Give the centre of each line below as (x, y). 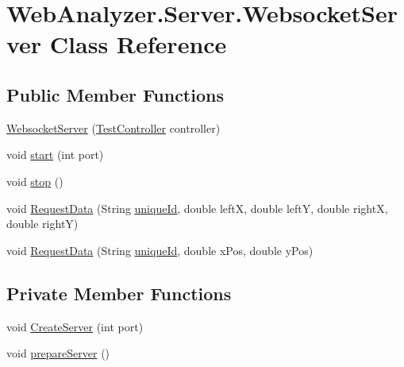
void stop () (35, 181)
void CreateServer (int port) (75, 326)
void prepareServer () (58, 353)
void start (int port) (55, 155)
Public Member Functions (115, 94)
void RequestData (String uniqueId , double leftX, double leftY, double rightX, (197, 208)
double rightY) (42, 224)
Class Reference (138, 44)
